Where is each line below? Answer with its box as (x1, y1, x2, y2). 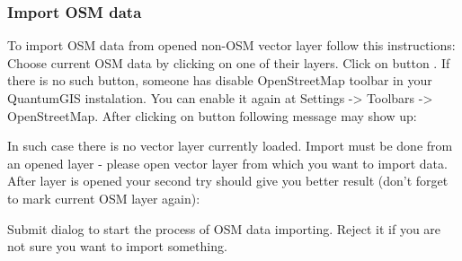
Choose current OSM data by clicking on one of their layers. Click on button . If (7, 53, 450, 72)
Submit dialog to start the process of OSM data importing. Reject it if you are (7, 219, 441, 238)
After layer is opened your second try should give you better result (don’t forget (7, 171, 449, 190)
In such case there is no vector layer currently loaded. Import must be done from (7, 136, 453, 155)
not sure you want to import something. (7, 237, 227, 256)
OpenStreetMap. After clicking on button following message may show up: (7, 106, 417, 125)
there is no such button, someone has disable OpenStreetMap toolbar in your (7, 71, 432, 90)
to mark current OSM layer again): (7, 188, 200, 207)
